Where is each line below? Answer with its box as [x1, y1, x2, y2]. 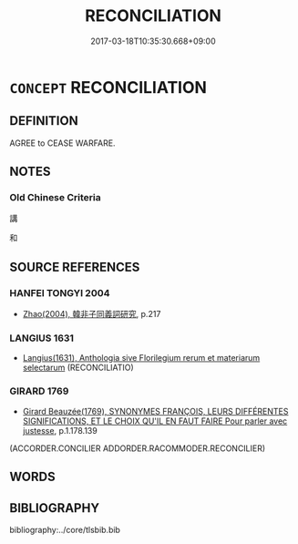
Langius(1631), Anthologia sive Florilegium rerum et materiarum [22, 353, 261, 364]
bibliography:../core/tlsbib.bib [9, 524, 121, 535]
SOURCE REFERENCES [9, 259, 140, 274]
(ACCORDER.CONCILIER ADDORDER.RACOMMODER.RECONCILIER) [9, 443, 266, 454]
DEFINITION [9, 113, 79, 128]
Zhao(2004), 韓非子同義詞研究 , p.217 [22, 309, 161, 320]
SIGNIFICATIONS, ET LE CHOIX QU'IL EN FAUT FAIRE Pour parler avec [22, 416, 288, 426]
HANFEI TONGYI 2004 [9, 286, 111, 299]
